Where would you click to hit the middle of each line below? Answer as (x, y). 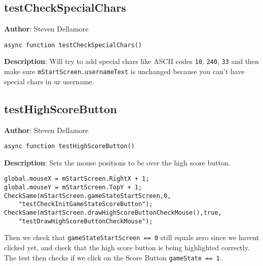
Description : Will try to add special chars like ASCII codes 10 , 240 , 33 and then (131, 61)
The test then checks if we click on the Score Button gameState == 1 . (113, 257)
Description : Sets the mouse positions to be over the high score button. (117, 162)
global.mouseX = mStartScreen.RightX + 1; (77, 179)
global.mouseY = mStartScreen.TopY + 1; (73, 188)
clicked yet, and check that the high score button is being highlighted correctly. (127, 247)
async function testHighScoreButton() (69, 146)
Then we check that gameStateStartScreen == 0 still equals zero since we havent (132, 237)
